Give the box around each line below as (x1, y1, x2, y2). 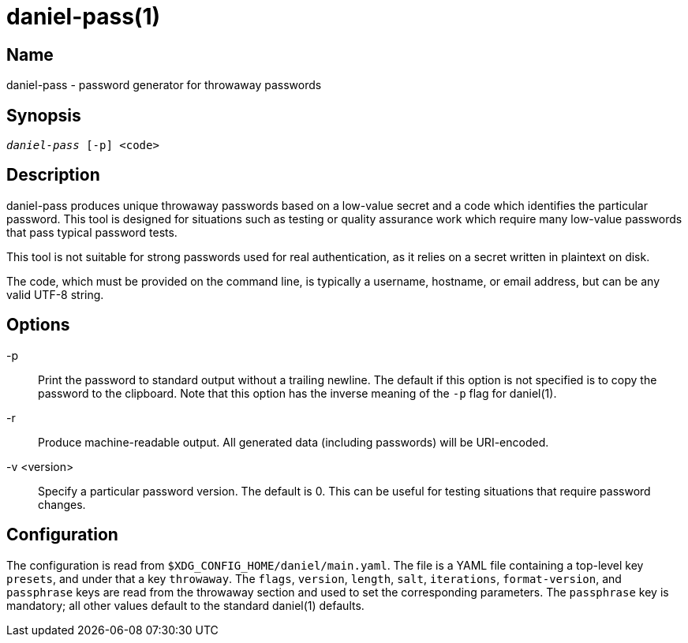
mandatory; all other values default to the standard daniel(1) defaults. (6, 598, 365, 612)
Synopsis (6, 105, 81, 125)
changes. (38, 497, 86, 511)
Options (6, 315, 70, 335)
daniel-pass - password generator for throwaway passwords (6, 78, 322, 92)
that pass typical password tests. (6, 225, 178, 239)
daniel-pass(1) (6, 3, 161, 30)
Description (6, 165, 100, 185)
